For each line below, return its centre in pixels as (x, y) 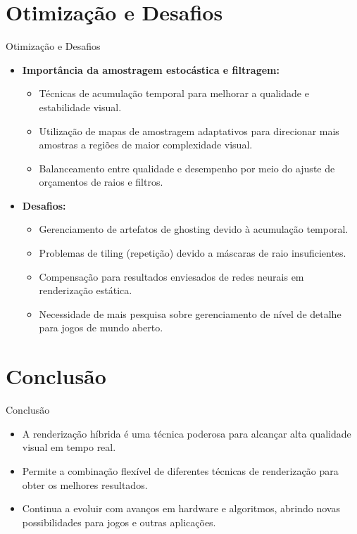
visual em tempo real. (69, 447)
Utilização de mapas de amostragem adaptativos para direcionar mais (189, 131)
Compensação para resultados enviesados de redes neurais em (171, 276)
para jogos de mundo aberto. (101, 328)
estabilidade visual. (80, 107)
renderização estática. (86, 290)
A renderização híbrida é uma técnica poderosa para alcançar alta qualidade (187, 433)
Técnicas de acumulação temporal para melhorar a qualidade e (174, 93)
